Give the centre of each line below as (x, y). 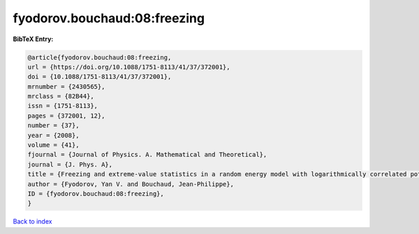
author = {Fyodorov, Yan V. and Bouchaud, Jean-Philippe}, (131, 184)
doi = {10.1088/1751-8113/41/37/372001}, (100, 77)
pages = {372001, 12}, (66, 116)
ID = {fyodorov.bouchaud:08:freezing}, (96, 194)
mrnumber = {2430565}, (66, 86)
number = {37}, (53, 126)
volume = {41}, (53, 145)
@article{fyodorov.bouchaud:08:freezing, (100, 57)
